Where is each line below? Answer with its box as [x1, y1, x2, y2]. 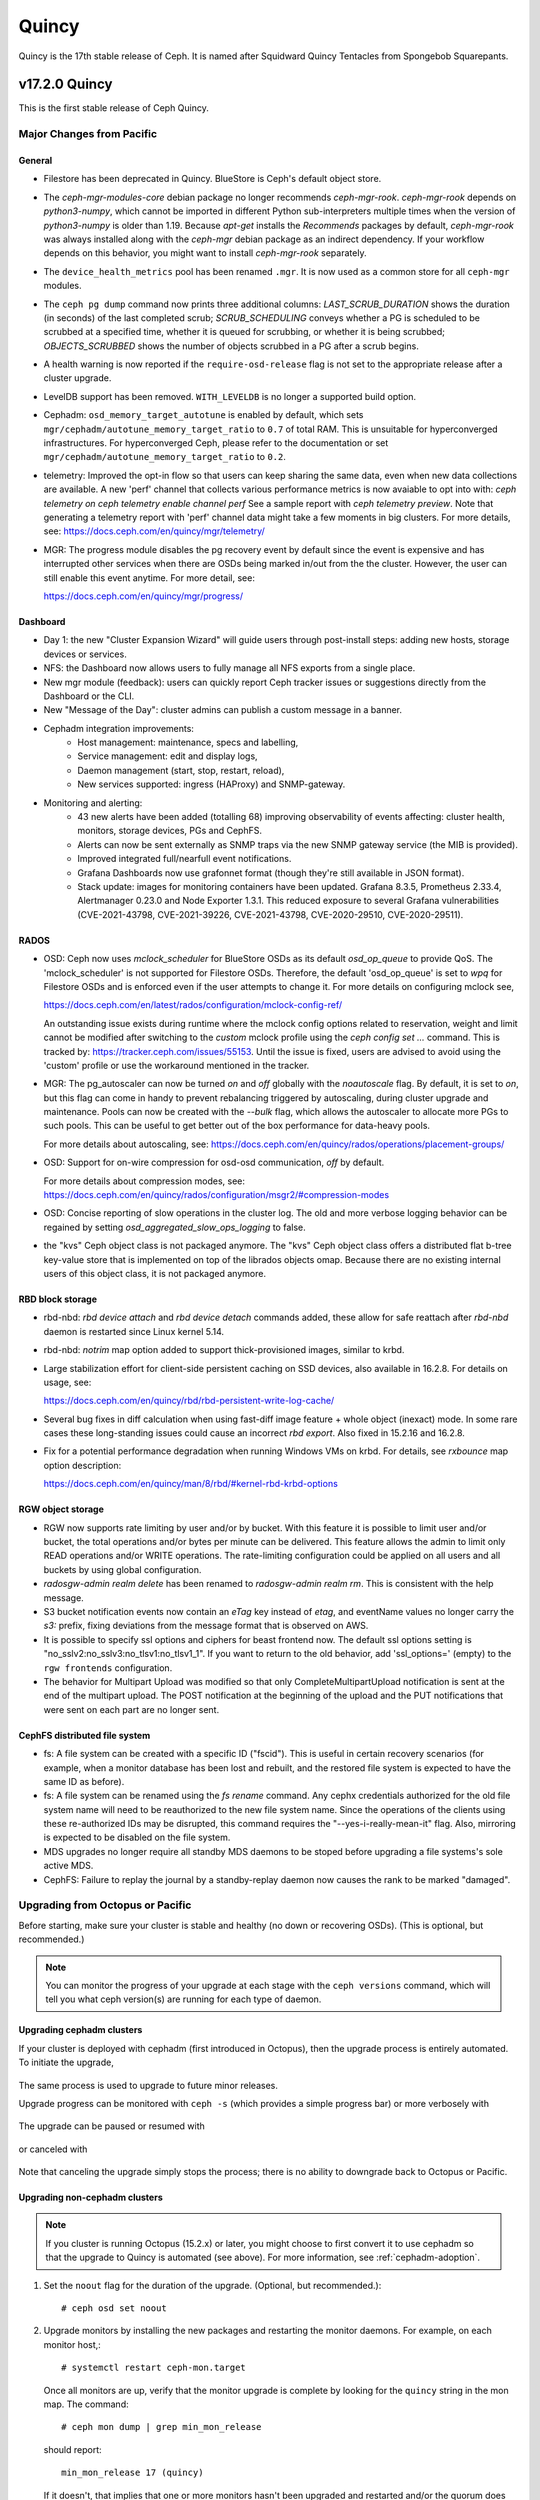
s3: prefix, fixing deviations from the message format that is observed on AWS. [43, 1620, 369, 1632]
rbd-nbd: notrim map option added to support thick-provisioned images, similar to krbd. [43, 1344, 405, 1356]
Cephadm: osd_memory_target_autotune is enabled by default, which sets [43, 409, 364, 421]
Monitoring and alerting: [43, 796, 143, 809]
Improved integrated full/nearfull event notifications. [77, 853, 292, 865]
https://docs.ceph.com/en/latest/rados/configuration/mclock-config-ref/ [43, 999, 343, 1011]
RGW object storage [18, 1503, 105, 1515]
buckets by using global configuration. [43, 1563, 202, 1575]
